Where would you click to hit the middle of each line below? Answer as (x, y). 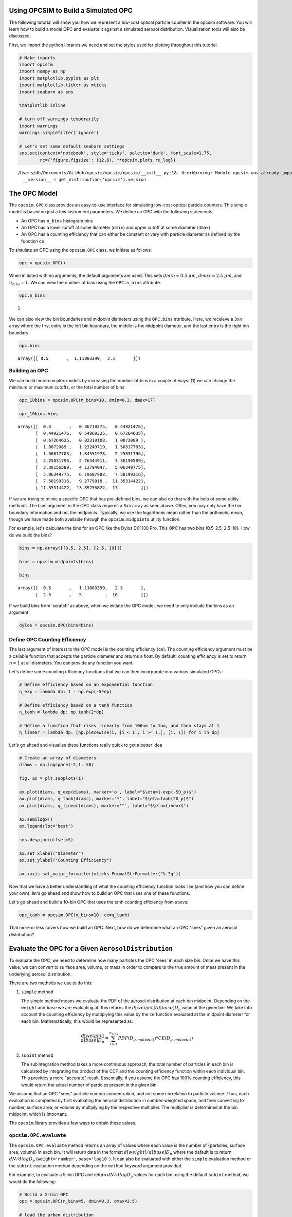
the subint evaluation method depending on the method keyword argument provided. (96, 1165)
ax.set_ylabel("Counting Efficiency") (65, 860)
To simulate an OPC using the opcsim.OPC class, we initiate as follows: (81, 250)
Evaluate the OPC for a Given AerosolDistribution (91, 949)
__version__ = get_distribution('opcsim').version (84, 179)
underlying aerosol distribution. (40, 974)
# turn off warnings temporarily (59, 119)
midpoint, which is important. (38, 1114)
